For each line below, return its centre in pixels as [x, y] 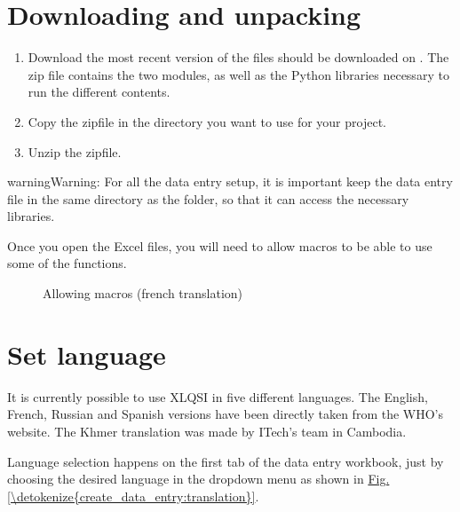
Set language [87, 354]
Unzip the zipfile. [75, 151]
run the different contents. [99, 92]
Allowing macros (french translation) [143, 293]
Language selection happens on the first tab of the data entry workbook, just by [226, 461]
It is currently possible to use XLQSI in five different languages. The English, [218, 396]
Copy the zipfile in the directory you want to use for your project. [207, 121]
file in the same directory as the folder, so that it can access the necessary [208, 198]
